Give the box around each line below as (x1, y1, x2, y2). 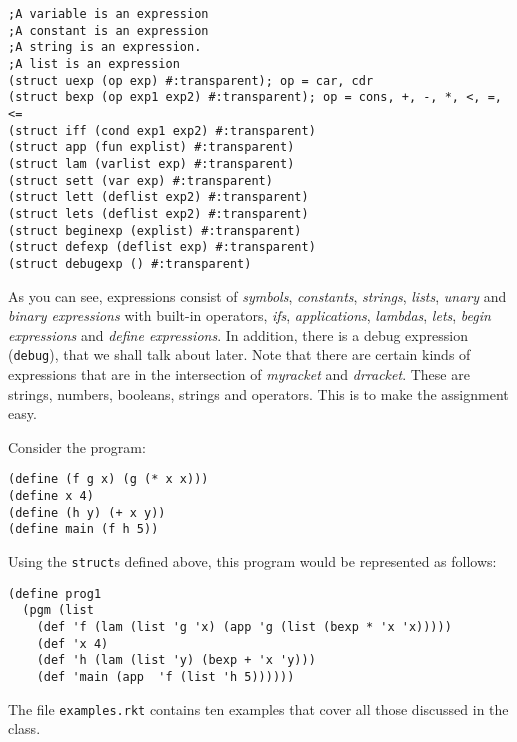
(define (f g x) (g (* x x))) (8, 472, 209, 487)
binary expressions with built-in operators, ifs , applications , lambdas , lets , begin (8, 305, 491, 326)
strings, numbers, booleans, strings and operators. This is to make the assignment (8, 383, 509, 404)
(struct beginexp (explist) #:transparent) (8, 223, 302, 238)
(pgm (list (22, 603, 94, 618)
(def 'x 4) (36, 636, 109, 651)
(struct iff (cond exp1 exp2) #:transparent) (8, 123, 316, 138)
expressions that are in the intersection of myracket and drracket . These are (8, 363, 470, 384)
